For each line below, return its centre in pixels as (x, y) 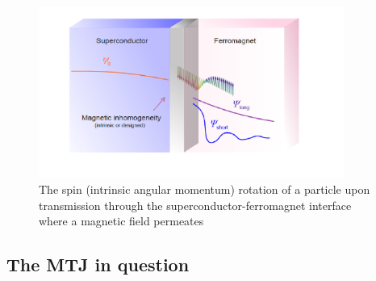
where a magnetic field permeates (121, 221)
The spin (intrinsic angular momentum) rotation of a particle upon (205, 189)
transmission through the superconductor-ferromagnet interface (195, 205)
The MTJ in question (98, 264)
